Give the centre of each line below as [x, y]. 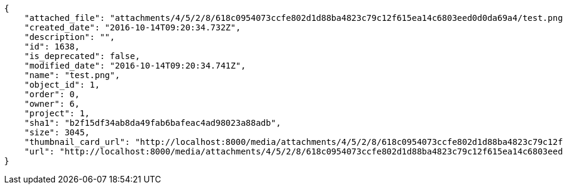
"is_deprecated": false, [82, 56]
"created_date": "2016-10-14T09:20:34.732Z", [133, 27]
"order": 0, [52, 94]
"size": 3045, [57, 132]
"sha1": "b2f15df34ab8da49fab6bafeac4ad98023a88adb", [153, 123]
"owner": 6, [52, 104]
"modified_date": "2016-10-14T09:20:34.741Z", [135, 66]
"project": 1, [57, 113]
